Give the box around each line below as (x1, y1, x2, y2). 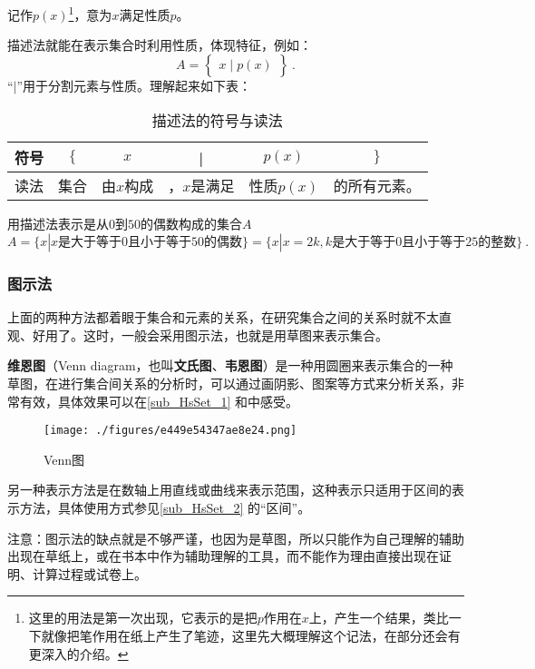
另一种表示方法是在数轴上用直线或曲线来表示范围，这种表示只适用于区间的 (7, 480, 452, 499)
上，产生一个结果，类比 (308, 608, 449, 627)
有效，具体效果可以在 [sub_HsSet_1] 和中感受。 (19, 391, 299, 410)
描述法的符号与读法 (151, 110, 283, 132)
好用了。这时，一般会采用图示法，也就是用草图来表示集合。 (32, 325, 388, 344)
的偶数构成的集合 (141, 214, 242, 233)
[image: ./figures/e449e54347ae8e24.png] (44, 424, 297, 438)
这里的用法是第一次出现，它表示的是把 (28, 608, 258, 627)
